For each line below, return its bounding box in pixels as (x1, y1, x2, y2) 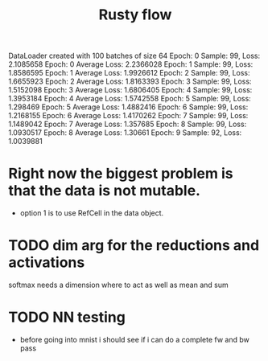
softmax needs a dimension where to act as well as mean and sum (8, 280, 229, 290)
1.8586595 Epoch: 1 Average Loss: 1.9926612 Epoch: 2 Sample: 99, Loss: (8, 68, 251, 78)
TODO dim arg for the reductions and (8, 236, 260, 255)
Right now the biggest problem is (8, 165, 233, 183)
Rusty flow (98, 6, 172, 24)
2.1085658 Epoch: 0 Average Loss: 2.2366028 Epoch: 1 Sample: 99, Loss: (8, 59, 254, 69)
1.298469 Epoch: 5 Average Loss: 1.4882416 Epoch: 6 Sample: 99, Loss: (8, 102, 249, 112)
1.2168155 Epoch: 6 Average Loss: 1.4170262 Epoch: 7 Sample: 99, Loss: (8, 111, 249, 121)
